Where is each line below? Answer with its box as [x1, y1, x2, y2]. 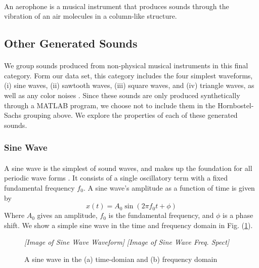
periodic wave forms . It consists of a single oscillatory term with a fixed [4, 172, 228, 183]
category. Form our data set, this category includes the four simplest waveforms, [4, 70, 253, 80]
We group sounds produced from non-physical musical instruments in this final [4, 60, 248, 71]
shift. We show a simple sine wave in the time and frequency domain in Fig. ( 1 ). [4, 219, 253, 230]
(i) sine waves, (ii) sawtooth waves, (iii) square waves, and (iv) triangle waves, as [4, 80, 254, 91]
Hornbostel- [218, 100, 254, 110]
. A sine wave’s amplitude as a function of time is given [83, 182, 255, 193]
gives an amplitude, [37, 210, 98, 220]
